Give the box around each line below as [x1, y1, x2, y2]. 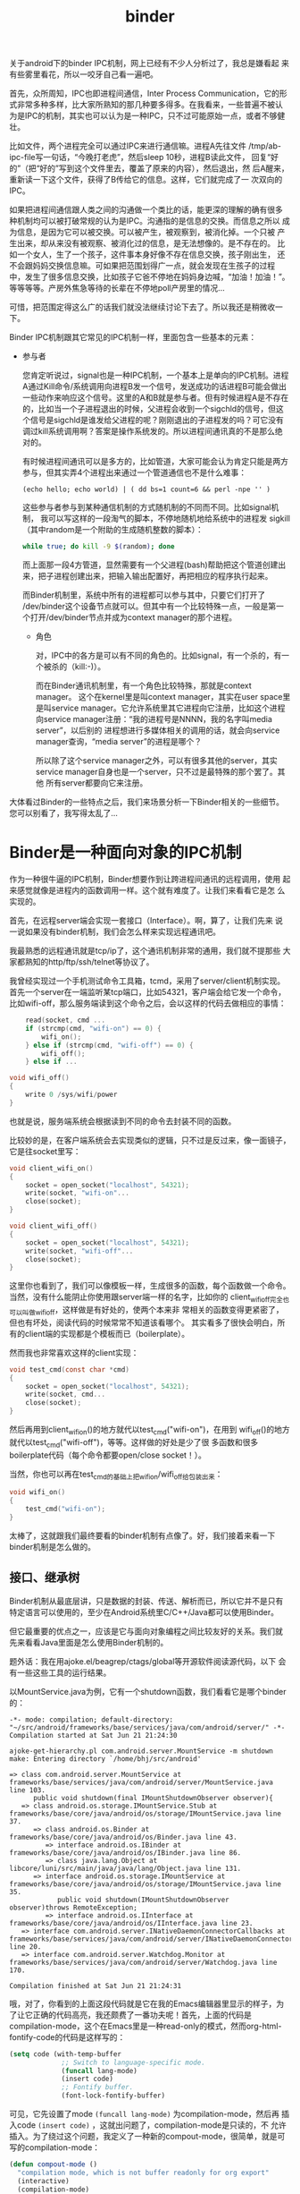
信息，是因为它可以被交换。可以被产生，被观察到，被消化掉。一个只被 [16, 226, 275, 238]
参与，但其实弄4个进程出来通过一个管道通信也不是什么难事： [21, 467, 247, 478]
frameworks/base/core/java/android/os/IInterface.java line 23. [9, 1918, 254, 1927]
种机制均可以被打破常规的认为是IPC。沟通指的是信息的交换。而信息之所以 [9, 216, 280, 226]
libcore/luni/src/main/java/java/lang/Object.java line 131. [9, 1864, 242, 1873]
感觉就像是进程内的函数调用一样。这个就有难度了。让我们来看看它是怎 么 [16, 885, 286, 896]
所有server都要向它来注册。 [46, 778, 148, 788]
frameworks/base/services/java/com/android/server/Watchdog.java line [9, 1958, 278, 1967]
